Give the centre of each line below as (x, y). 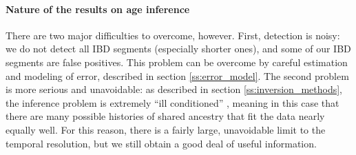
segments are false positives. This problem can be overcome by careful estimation (177, 62)
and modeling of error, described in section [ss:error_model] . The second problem (177, 75)
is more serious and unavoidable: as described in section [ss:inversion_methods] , (174, 89)
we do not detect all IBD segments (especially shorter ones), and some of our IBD (178, 49)
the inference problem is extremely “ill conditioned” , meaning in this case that (172, 102)
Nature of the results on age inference (98, 9)
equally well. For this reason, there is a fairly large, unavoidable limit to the (166, 129)
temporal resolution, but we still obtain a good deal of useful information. (161, 143)
